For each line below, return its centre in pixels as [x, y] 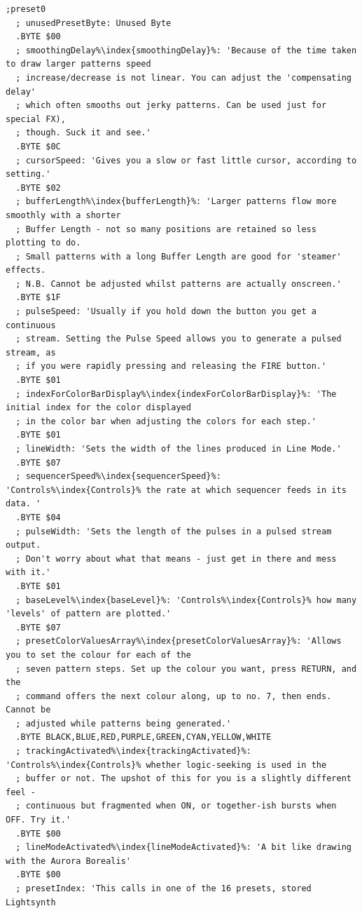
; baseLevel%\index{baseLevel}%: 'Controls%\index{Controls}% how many [186, 600]
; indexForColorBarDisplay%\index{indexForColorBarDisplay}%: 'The [176, 394]
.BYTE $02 [38, 188]
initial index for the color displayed [98, 408]
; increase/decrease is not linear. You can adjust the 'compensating [183, 77]
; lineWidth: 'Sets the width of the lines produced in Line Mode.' [179, 449]
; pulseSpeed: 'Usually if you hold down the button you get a [166, 312]
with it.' [28, 573]
